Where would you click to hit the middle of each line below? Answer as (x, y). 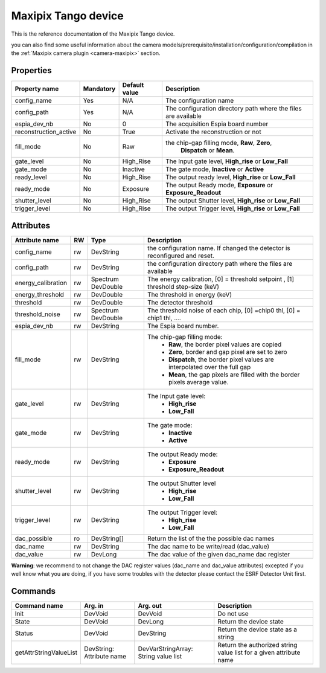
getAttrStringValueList (46, 652)
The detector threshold (180, 302)
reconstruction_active (46, 132)
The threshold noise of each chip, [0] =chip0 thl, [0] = (224, 310)
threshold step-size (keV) (183, 286)
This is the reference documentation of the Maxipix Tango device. (93, 34)
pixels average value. (198, 382)
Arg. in (94, 606)
